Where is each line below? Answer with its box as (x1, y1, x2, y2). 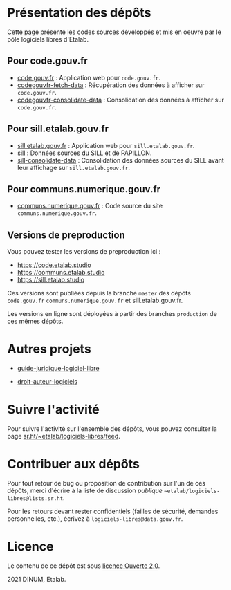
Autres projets (7, 341, 91, 357)
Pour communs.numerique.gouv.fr (7, 183, 161, 195)
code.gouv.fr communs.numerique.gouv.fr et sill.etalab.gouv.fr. (7, 296, 183, 305)
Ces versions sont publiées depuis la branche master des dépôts (7, 289, 192, 297)
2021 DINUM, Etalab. (7, 575, 66, 583)
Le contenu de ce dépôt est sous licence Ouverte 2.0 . (7, 562, 160, 570)
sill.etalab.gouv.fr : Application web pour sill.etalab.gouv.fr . (17, 141, 195, 149)
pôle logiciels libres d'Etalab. (7, 35, 89, 43)
